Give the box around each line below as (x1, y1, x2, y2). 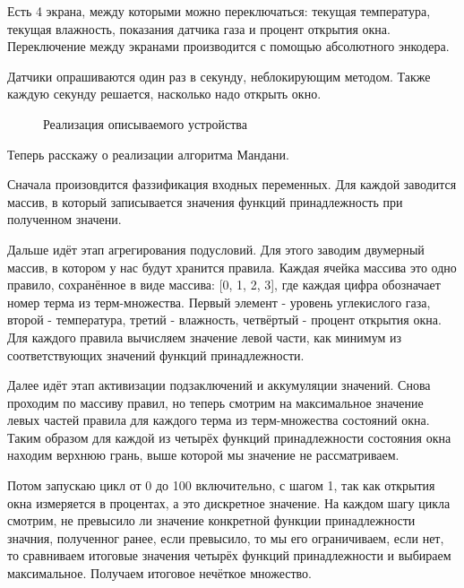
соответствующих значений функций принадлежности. (7, 345, 305, 364)
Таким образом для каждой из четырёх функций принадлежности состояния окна (7, 428, 451, 446)
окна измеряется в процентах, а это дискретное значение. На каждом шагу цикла (7, 493, 451, 512)
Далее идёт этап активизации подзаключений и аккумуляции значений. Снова (7, 376, 431, 394)
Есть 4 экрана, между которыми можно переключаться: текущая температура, (7, 2, 431, 20)
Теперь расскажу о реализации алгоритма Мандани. (7, 144, 289, 163)
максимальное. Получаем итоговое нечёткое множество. (7, 564, 312, 583)
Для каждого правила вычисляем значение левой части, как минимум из (7, 327, 402, 346)
